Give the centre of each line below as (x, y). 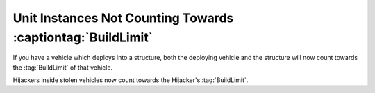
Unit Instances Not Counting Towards (123, 18)
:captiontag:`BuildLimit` (83, 37)
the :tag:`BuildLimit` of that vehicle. (63, 67)
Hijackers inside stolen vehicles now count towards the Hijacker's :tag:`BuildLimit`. (131, 80)
